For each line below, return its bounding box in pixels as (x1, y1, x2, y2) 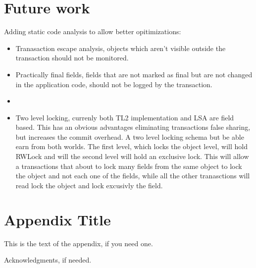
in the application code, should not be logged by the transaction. (15, 79, 212, 89)
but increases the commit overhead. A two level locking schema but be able (15, 131, 244, 142)
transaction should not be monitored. (15, 53, 129, 63)
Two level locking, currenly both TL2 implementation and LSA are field (15, 112, 234, 122)
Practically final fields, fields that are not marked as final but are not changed (15, 69, 253, 79)
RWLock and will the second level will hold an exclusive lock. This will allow (15, 151, 249, 161)
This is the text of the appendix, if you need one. (4, 238, 153, 248)
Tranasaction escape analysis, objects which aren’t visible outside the (15, 43, 226, 53)
